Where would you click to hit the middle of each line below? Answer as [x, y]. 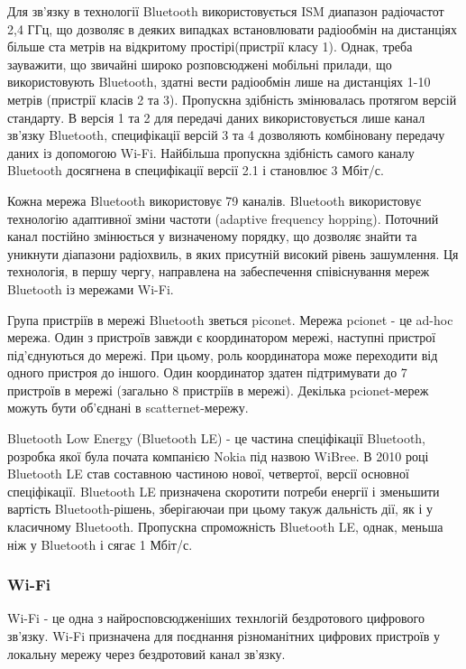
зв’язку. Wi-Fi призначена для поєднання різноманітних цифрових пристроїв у [224, 636]
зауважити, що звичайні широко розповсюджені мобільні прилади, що [200, 64]
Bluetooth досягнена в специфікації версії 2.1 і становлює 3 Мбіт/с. [196, 170]
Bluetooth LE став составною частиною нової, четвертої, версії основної [208, 474]
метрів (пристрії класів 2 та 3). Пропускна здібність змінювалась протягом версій [232, 99]
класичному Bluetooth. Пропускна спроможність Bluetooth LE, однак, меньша [225, 527]
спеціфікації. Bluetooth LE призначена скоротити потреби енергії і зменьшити [224, 491]
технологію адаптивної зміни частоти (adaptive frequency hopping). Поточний [223, 218]
